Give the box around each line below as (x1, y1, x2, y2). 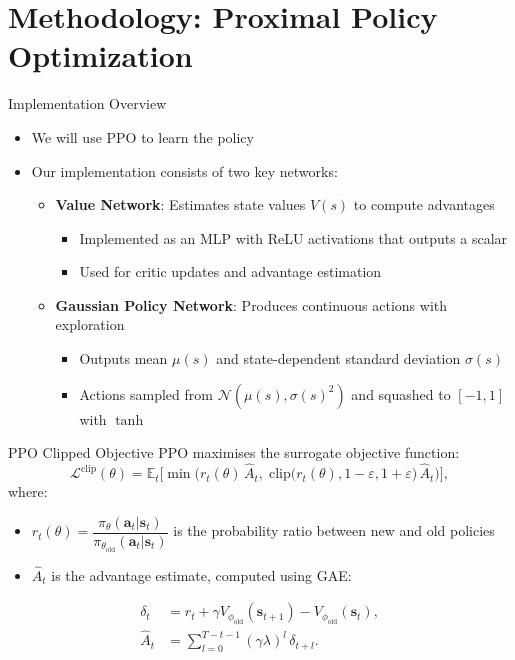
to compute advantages (353, 194, 495, 215)
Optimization (8, 35, 193, 76)
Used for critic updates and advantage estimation (79, 261, 382, 282)
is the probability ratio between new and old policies (173, 520, 495, 541)
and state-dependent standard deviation (216, 348, 461, 369)
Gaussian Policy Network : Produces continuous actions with (55, 294, 448, 315)
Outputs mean (79, 348, 168, 369)
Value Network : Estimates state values (55, 194, 306, 215)
